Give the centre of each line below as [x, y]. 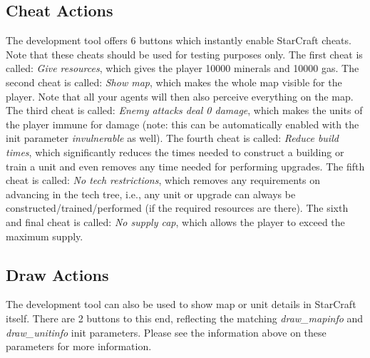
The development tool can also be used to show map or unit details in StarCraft [181, 304]
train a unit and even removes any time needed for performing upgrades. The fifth [185, 166]
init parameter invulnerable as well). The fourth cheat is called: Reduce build [172, 138]
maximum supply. [45, 236]
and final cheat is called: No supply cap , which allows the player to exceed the [175, 221]
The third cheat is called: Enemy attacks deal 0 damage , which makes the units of [184, 110]
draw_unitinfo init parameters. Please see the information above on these [166, 332]
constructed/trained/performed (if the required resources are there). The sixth [177, 208]
